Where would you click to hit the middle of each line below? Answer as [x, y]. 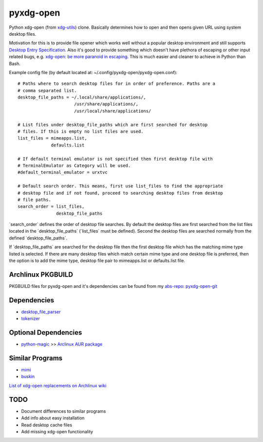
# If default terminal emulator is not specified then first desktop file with [115, 159]
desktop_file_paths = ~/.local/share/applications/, [82, 97]
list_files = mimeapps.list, [52, 138]
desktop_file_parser [41, 312]
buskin [28, 377]
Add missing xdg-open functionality [57, 431]
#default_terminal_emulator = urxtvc [63, 172]
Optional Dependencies [46, 332]
